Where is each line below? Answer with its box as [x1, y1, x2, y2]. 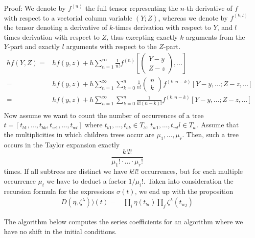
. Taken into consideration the [143, 175, 233, 186]
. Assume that [196, 119, 239, 130]
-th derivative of [184, 3, 232, 13]
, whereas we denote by [158, 12, 228, 23]
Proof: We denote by [4, 3, 66, 13]
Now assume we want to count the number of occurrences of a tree [4, 110, 204, 120]
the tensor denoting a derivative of [4, 22, 107, 32]
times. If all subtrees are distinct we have [4, 166, 127, 176]
